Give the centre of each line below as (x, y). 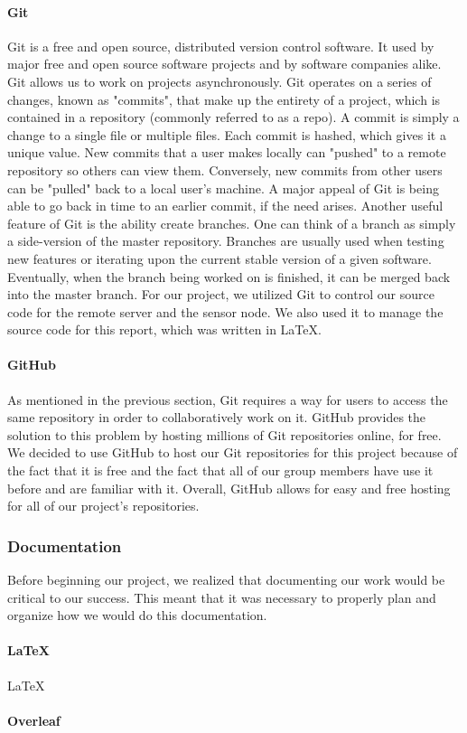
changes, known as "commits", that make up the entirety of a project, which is (224, 99)
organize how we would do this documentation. (137, 615)
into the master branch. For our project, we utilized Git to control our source (221, 294)
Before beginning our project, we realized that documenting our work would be (226, 580)
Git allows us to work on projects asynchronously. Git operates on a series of (219, 81)
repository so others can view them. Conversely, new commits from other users (225, 169)
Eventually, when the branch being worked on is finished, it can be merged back (229, 276)
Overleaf (34, 720)
